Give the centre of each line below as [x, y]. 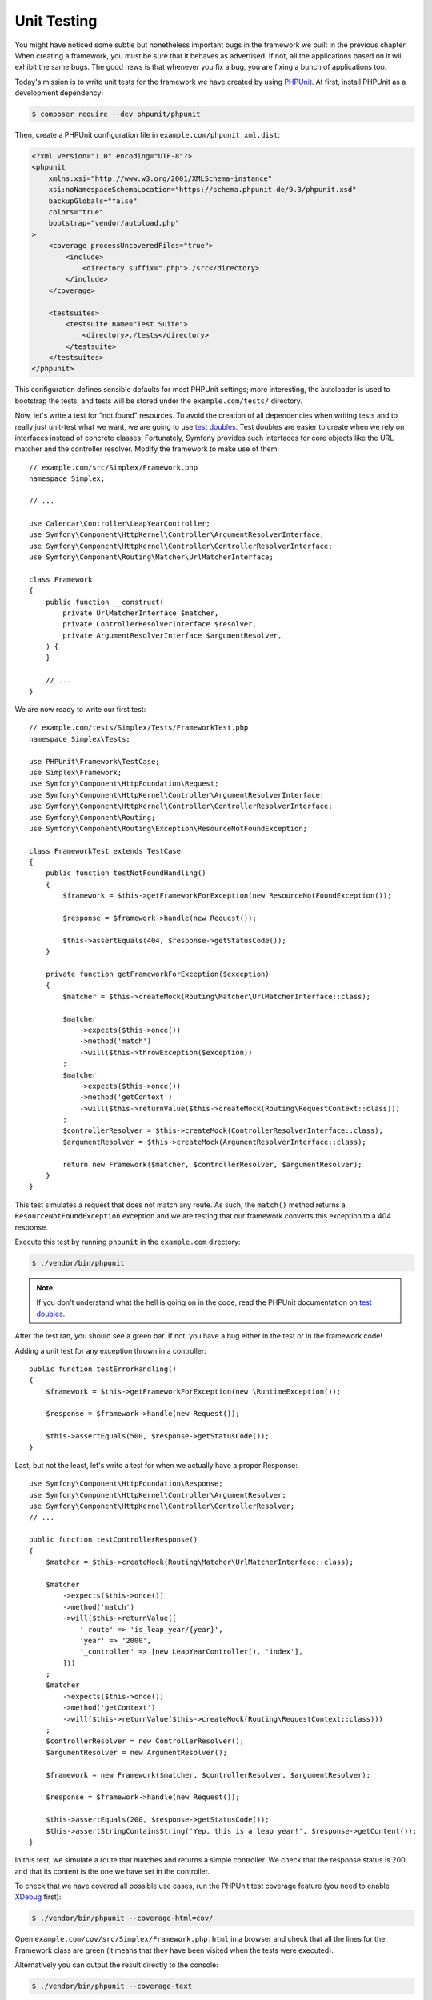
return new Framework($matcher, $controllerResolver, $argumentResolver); [212, 1164]
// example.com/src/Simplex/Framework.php [114, 467]
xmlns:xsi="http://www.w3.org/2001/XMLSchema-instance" [160, 178]
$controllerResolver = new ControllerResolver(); [144, 1741]
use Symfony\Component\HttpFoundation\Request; [124, 784]
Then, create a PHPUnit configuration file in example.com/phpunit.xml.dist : [147, 135]
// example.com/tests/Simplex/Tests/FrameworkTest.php [139, 728]
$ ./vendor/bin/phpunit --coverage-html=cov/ [122, 1918]
